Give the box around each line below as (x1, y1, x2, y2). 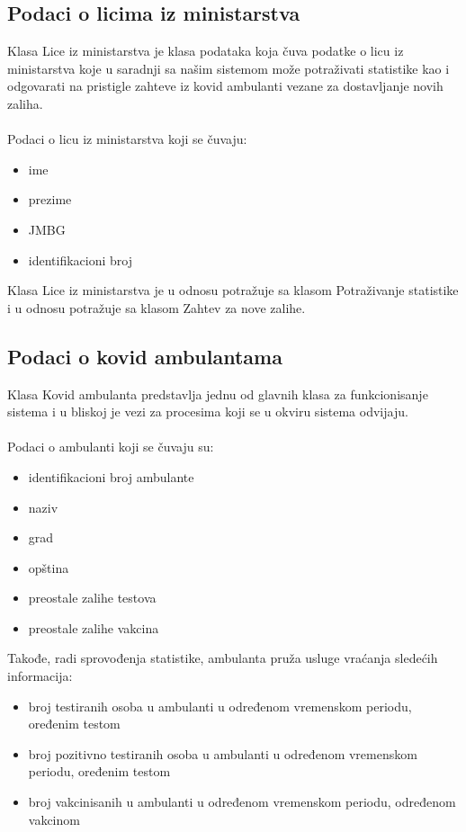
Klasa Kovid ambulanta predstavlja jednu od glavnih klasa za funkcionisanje (7, 384, 428, 403)
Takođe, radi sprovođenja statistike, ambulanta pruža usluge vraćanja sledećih (7, 649, 438, 667)
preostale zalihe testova (28, 588, 157, 607)
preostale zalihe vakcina (28, 618, 159, 637)
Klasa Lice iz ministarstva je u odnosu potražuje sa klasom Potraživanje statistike (7, 281, 459, 300)
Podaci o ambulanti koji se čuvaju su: (7, 437, 214, 456)
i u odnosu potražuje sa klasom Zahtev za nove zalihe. (7, 298, 306, 317)
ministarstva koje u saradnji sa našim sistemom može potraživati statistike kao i (7, 58, 450, 77)
